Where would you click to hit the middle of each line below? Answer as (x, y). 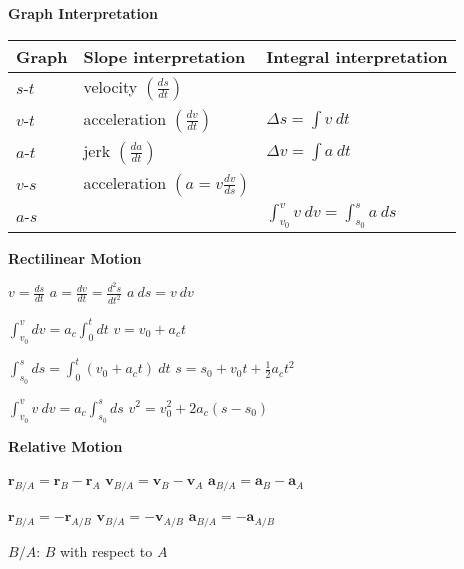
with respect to (106, 550)
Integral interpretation (357, 56)
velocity (110, 86)
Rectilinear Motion (75, 257)
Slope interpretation (164, 56)
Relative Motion (65, 445)
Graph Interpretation (83, 13)
